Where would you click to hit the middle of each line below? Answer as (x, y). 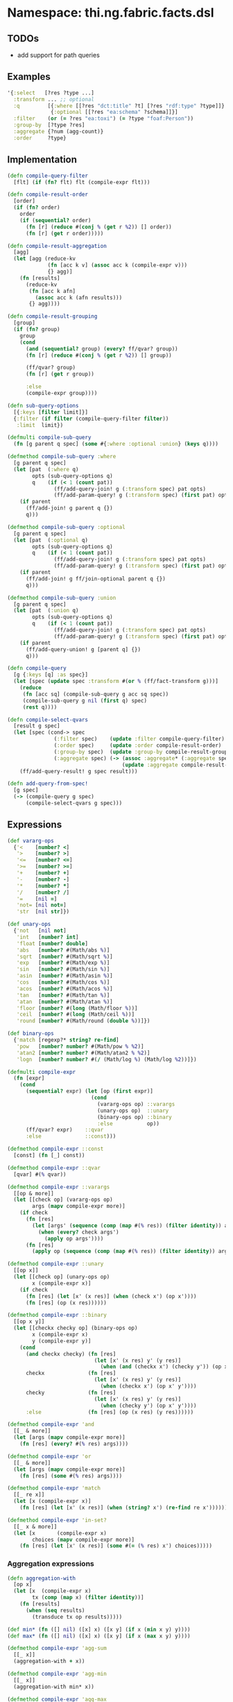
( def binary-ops (31, 1034)
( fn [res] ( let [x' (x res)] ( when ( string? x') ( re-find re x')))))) (124, 1508)
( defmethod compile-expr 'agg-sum (57, 1649)
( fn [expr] (29, 1078)
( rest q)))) (40, 707)
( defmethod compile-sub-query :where (62, 457)
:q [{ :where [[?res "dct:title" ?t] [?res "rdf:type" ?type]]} (119, 106)
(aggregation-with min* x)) (54, 1687)
